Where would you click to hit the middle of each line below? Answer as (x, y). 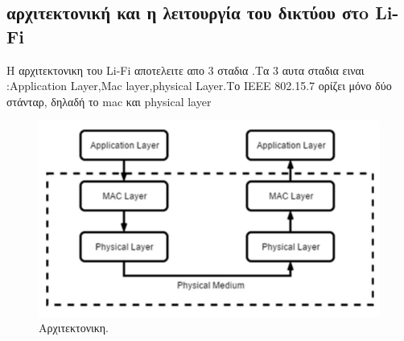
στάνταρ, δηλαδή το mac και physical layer (109, 101)
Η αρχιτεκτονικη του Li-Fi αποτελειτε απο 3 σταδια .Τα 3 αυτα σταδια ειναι (186, 70)
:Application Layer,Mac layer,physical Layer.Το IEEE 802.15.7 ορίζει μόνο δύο (199, 86)
